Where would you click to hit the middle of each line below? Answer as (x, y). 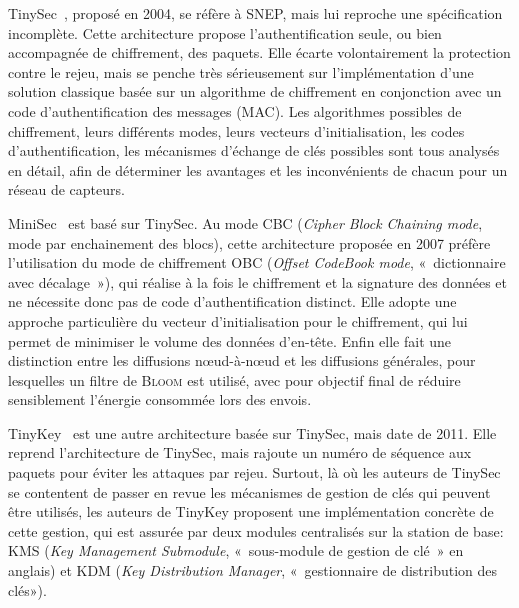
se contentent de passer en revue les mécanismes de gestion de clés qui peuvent (249, 491)
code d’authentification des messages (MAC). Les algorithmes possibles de (235, 110)
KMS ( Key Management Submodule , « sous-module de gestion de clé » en (236, 550)
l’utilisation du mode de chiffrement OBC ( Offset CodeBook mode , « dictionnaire (257, 262)
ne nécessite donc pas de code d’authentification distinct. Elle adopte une (232, 301)
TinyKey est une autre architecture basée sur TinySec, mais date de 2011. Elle (252, 432)
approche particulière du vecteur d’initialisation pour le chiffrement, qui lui (238, 320)
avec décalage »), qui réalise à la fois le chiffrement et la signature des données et (257, 281)
